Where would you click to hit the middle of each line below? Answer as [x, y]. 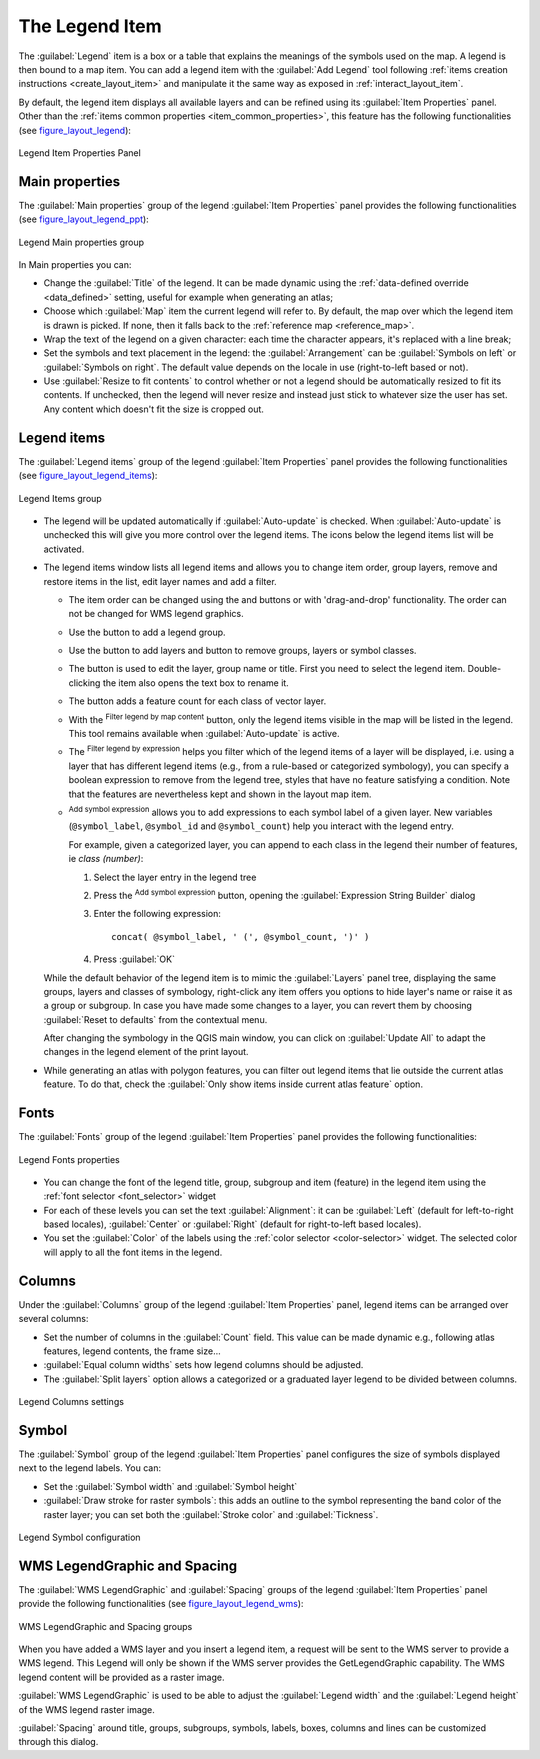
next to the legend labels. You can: [90, 1468]
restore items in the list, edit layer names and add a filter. [160, 581]
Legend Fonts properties [69, 1159]
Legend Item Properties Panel [80, 152]
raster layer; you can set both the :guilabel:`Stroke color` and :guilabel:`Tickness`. [211, 1514]
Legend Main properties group [81, 242]
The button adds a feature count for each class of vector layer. [197, 701]
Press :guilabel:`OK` [134, 959]
